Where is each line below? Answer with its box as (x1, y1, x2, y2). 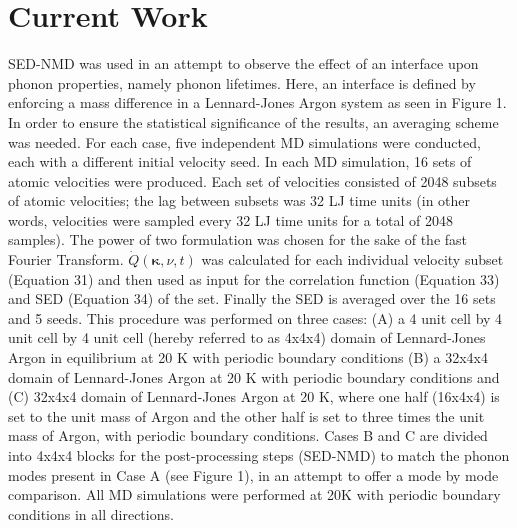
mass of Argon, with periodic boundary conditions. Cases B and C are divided (8, 425, 488, 446)
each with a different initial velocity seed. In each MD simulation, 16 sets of (8, 151, 472, 172)
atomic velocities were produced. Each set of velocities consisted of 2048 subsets (8, 170, 497, 191)
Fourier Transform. (8, 249, 124, 270)
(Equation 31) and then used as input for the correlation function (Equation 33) (8, 268, 500, 289)
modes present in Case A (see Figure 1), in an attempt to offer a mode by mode (8, 464, 499, 485)
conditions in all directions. (8, 503, 174, 524)
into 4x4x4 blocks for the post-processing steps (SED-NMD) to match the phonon (8, 445, 510, 465)
